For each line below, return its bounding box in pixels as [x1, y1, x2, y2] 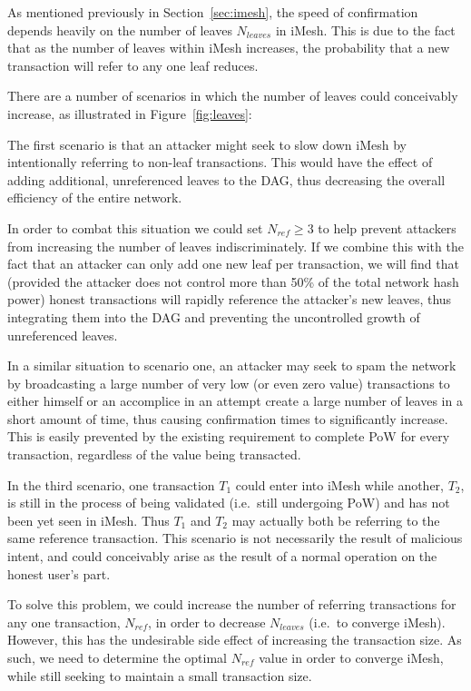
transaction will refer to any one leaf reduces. [7, 55, 259, 74]
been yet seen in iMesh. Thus [7, 510, 170, 529]
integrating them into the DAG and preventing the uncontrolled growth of [7, 307, 420, 326]
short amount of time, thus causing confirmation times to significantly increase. [7, 409, 448, 428]
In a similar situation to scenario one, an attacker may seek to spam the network [7, 356, 456, 375]
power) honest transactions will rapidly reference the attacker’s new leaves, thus [7, 290, 452, 309]
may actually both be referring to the [231, 510, 440, 529]
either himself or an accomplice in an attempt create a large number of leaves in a [7, 391, 463, 410]
